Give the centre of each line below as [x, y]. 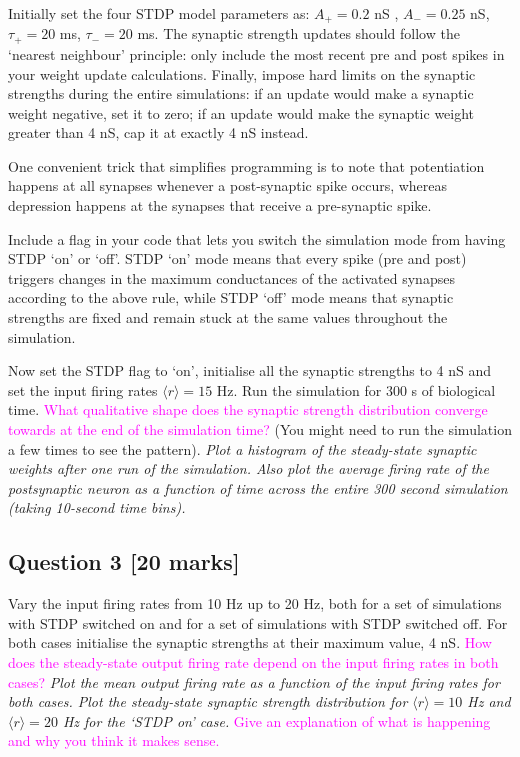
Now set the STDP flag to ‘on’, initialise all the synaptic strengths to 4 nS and [250, 370]
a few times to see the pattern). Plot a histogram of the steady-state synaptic [242, 448]
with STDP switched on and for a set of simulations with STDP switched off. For [258, 622]
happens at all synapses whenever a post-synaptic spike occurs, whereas [228, 185]
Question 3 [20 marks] [124, 561]
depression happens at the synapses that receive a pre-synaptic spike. [220, 205]
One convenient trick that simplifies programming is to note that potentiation [246, 165]
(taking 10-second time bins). [97, 507]
